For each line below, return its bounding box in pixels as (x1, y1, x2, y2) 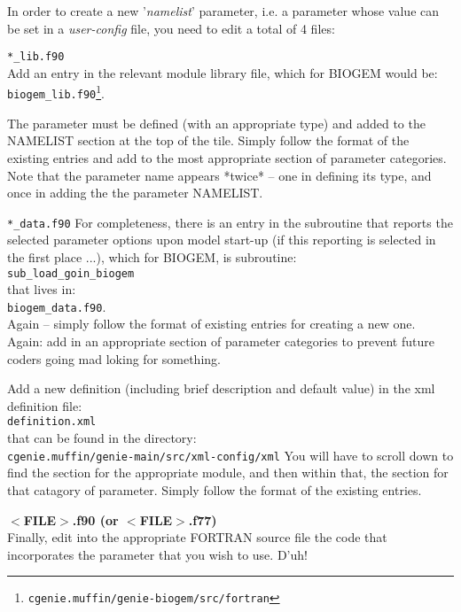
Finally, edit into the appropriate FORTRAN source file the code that (7, 528, 387, 546)
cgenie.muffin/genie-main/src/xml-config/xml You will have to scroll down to (7, 445, 454, 464)
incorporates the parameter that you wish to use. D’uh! (7, 545, 308, 563)
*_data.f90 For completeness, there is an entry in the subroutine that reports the (7, 213, 453, 231)
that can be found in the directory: (7, 429, 197, 447)
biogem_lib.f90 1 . (7, 81, 105, 103)
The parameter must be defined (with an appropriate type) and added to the (7, 113, 426, 132)
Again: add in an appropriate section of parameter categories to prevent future (7, 332, 434, 351)
